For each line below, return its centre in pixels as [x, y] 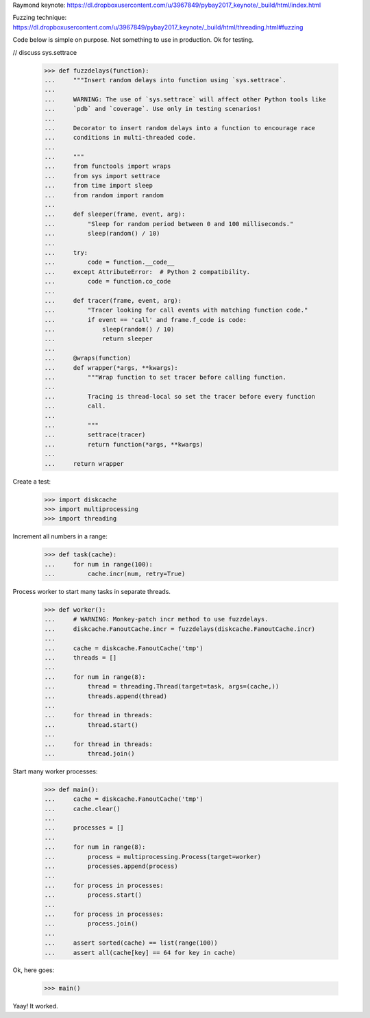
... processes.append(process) [111, 866]
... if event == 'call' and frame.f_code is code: [145, 320]
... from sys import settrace [102, 176]
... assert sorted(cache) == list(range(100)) [131, 943]
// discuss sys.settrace [45, 52]
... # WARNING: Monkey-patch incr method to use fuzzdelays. [156, 619]
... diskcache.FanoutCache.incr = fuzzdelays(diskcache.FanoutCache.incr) [180, 629]
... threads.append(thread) [106, 696]
